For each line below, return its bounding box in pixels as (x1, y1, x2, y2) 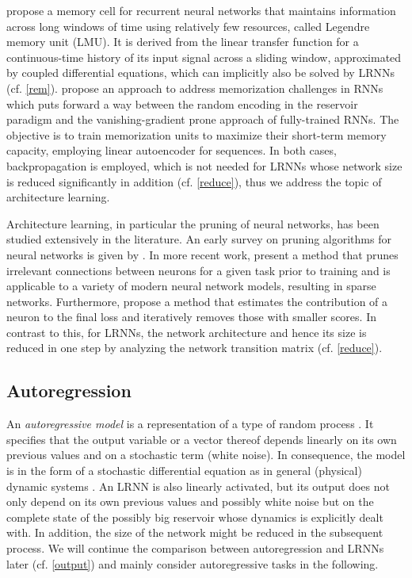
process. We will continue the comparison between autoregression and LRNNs (6, 540, 384, 557)
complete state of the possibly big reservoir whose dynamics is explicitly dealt (6, 508, 383, 525)
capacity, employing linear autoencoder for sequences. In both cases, (6, 142, 337, 159)
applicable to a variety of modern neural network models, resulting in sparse (6, 278, 376, 294)
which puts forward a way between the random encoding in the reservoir (6, 95, 358, 112)
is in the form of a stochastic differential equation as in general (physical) (6, 462, 362, 479)
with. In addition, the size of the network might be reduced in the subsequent (6, 524, 383, 541)
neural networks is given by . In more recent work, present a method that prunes (6, 246, 399, 262)
